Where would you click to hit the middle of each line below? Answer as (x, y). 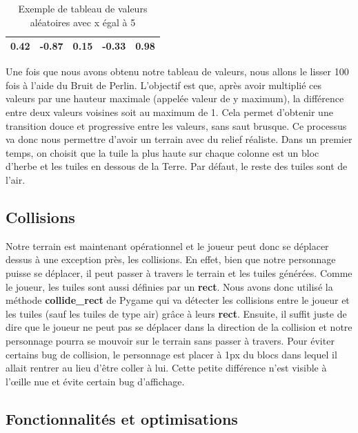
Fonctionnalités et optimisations (122, 418)
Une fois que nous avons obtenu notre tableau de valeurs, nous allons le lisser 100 (177, 71)
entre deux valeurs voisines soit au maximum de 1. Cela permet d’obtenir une (169, 112)
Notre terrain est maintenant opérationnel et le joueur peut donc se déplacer (167, 246)
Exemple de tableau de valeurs (83, 8)
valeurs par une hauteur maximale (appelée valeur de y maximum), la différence (175, 98)
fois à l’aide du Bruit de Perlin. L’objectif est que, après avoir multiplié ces (163, 85)
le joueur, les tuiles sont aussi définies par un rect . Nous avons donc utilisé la (169, 286)
